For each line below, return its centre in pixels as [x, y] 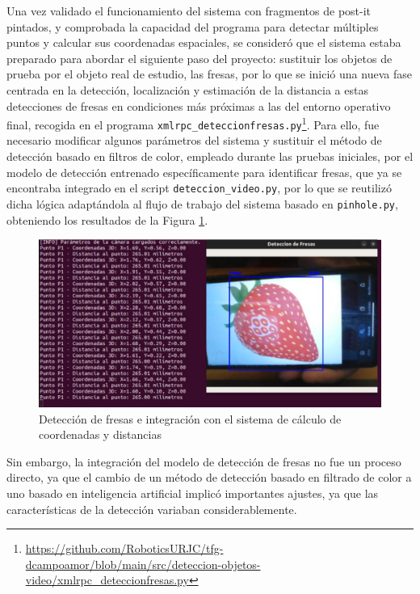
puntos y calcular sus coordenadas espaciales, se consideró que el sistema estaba [204, 42]
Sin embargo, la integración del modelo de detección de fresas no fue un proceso [204, 461]
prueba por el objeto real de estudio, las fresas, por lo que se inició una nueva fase [209, 74]
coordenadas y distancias [100, 434]
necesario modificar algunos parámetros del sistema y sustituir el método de [194, 140]
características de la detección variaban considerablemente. [152, 509]
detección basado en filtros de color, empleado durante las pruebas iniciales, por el [210, 156]
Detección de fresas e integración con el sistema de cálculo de [190, 418]
